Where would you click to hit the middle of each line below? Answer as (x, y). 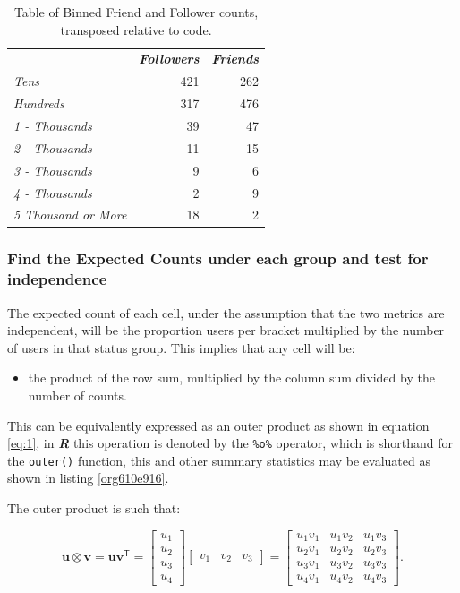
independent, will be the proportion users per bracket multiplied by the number (226, 330)
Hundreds (39, 103)
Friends (235, 59)
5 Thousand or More (70, 215)
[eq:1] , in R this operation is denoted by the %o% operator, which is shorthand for (230, 443)
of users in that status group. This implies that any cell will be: (181, 347)
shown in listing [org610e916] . (88, 478)
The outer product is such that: (94, 508)
